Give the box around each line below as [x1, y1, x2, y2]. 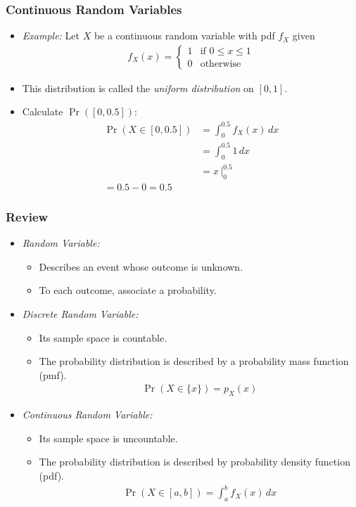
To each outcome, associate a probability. [39, 283, 217, 297]
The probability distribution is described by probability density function [39, 454, 350, 469]
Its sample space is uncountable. [39, 430, 178, 445]
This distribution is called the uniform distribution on [22, 80, 254, 95]
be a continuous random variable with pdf [94, 28, 275, 43]
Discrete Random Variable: [22, 307, 139, 321]
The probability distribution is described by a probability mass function [39, 354, 349, 368]
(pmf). [39, 367, 67, 382]
